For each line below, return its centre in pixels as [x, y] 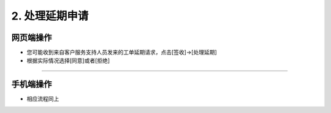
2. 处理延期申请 [50, 16]
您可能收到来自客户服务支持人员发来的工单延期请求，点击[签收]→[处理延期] [122, 53]
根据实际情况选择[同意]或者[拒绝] [68, 60]
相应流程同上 [43, 99]
